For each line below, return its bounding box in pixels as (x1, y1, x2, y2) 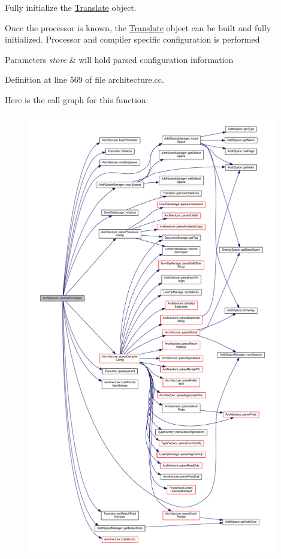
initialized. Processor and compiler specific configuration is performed (5, 33, 260, 46)
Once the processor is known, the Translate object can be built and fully (5, 21, 271, 34)
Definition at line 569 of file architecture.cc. (5, 73, 164, 86)
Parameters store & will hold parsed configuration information (5, 53, 234, 65)
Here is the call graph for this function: (5, 93, 149, 106)
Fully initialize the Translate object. (5, 1, 137, 13)
